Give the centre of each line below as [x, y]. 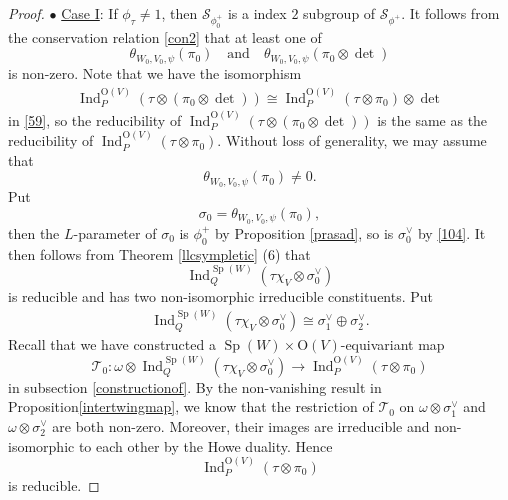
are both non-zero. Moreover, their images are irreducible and [241, 425]
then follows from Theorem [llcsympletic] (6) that [159, 253]
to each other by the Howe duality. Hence [205, 445]
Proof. [26, 13]
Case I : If [89, 13]
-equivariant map [392, 344]
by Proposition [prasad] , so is [304, 232]
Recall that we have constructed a [112, 344]
